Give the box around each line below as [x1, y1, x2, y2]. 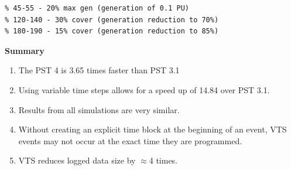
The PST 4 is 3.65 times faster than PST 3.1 [18, 64, 180, 76]
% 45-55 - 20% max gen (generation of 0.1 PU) [5, 4, 189, 12]
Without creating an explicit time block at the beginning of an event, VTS [18, 123, 287, 135]
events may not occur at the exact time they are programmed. [18, 134, 242, 147]
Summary [5, 44, 44, 56]
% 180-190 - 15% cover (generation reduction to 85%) [5, 27, 219, 36]
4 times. [149, 154, 178, 166]
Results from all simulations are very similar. [18, 103, 180, 115]
